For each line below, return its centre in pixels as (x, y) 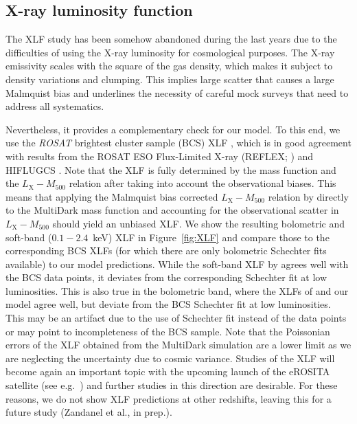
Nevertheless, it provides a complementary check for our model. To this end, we (173, 129)
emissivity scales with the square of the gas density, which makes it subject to (169, 66)
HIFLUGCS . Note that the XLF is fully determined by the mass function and (171, 169)
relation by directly (308, 196)
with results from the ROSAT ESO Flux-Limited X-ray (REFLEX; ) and (160, 156)
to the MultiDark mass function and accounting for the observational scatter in (172, 210)
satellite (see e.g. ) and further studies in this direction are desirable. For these (172, 385)
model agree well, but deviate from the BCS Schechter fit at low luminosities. (168, 304)
